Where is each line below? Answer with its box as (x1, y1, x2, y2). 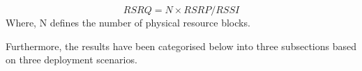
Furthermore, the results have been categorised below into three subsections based (6, 38, 356, 53)
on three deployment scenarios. (6, 52, 137, 67)
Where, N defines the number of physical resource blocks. (6, 15, 250, 29)
